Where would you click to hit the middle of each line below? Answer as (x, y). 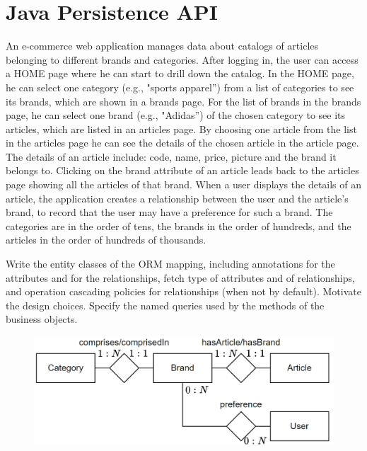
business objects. (42, 319)
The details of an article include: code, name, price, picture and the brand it (171, 156)
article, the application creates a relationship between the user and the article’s (177, 198)
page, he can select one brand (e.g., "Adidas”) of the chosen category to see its (176, 115)
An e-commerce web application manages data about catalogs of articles (162, 46)
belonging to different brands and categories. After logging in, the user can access (182, 59)
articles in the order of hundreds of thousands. (106, 240)
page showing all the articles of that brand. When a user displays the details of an (184, 184)
